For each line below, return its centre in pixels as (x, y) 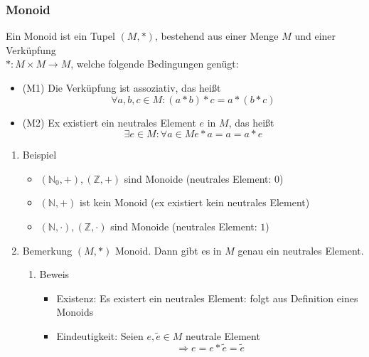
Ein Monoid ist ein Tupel (60, 36)
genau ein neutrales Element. (301, 250)
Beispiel (39, 155)
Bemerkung (47, 250)
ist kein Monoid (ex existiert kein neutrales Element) (194, 202)
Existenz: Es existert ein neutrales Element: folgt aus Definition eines (207, 298)
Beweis (54, 274)
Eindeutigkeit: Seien (100, 335)
